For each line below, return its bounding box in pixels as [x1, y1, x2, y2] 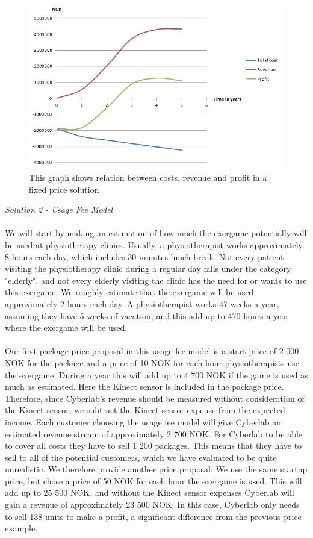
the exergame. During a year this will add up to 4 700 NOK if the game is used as [5, 368, 308, 381]
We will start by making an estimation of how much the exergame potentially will [5, 227, 307, 239]
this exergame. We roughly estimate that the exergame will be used [5, 286, 254, 298]
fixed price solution [29, 183, 99, 195]
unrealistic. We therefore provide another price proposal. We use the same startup [5, 463, 308, 475]
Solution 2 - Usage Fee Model [5, 203, 113, 216]
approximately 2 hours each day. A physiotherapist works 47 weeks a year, [5, 297, 279, 310]
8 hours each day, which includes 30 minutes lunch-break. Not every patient [5, 250, 284, 263]
